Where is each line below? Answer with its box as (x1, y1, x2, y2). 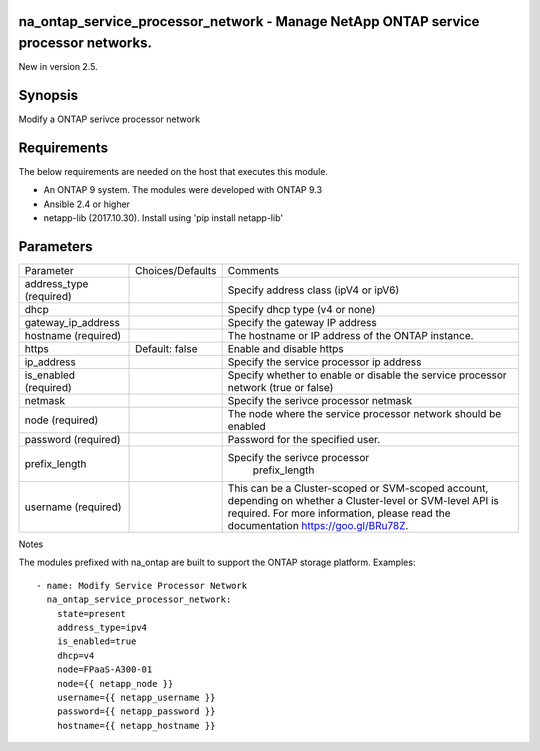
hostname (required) (24, 329, 122, 342)
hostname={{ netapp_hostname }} (56, 720, 216, 731)
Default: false (135, 342, 198, 355)
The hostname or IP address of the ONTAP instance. (227, 329, 474, 342)
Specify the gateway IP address (227, 316, 377, 329)
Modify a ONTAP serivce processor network (18, 113, 201, 125)
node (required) (24, 413, 99, 427)
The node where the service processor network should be (227, 407, 502, 420)
